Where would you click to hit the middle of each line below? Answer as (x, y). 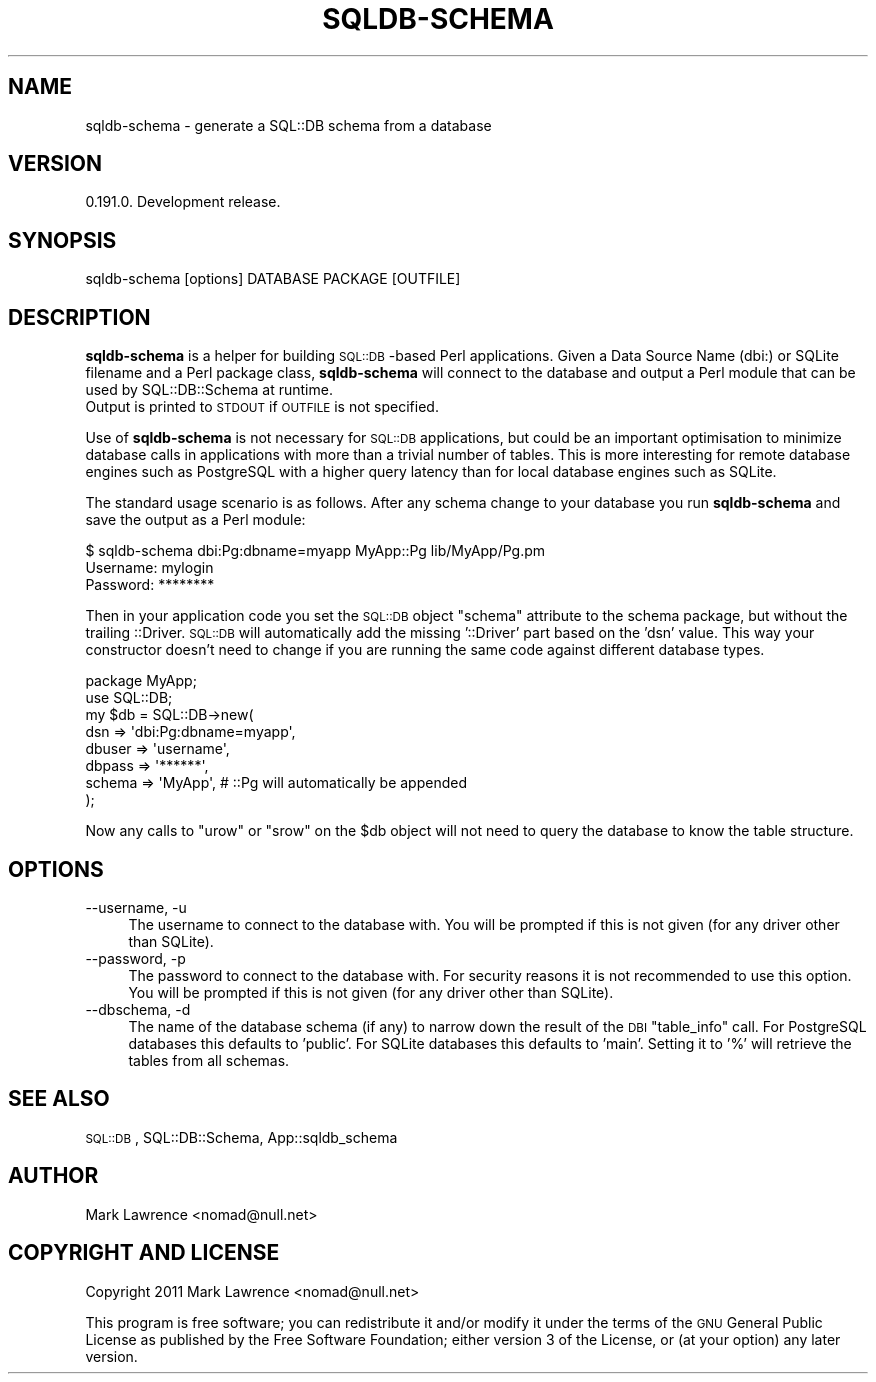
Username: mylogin (149, 568)
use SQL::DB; (129, 698)
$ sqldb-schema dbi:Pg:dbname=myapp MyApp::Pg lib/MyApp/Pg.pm (315, 551)
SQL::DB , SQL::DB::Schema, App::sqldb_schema (241, 1137)
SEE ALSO (59, 1099)
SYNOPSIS (62, 240)
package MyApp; (141, 681)
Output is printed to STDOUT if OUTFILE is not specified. (262, 407)
